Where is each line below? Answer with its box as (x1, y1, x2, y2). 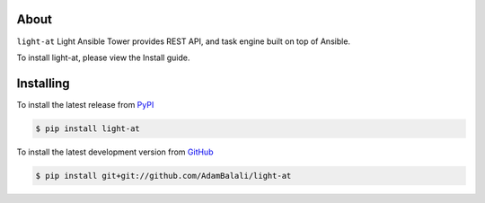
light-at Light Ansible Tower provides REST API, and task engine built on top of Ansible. (16, 36, 350, 47)
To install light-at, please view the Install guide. (16, 52, 190, 63)
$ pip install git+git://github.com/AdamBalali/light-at (35, 171, 292, 181)
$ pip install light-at (35, 123, 141, 134)
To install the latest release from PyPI (16, 99, 154, 110)
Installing (16, 75, 71, 91)
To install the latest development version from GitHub (16, 146, 214, 157)
